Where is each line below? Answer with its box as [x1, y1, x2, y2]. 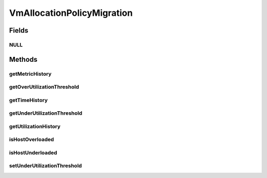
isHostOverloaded [9, 136, 54, 143]
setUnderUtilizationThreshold [9, 162, 82, 169]
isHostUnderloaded [9, 149, 57, 156]
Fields [9, 26, 29, 35]
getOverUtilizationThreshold [9, 84, 79, 90]
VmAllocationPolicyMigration [9, 7, 133, 18]
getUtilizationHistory [9, 123, 61, 130]
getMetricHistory [9, 70, 52, 77]
